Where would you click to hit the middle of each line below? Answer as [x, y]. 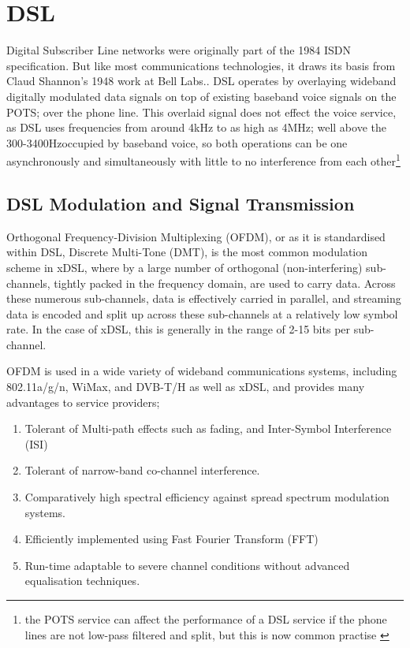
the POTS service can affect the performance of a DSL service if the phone [206, 619]
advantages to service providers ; [83, 402]
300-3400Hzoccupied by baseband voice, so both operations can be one [177, 142]
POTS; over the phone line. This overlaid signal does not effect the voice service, [201, 112]
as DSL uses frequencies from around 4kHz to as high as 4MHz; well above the [196, 127]
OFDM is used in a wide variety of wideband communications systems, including [202, 371]
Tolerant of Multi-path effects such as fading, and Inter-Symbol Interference [208, 428]
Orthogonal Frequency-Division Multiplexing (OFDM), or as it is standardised [196, 236]
